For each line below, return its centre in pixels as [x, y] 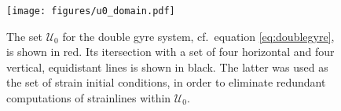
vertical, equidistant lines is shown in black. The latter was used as [167, 67]
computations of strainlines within [89, 98]
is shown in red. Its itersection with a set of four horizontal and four [170, 52]
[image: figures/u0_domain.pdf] [91, 11]
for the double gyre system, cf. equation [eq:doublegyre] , [198, 36]
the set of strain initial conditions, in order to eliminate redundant [166, 82]
